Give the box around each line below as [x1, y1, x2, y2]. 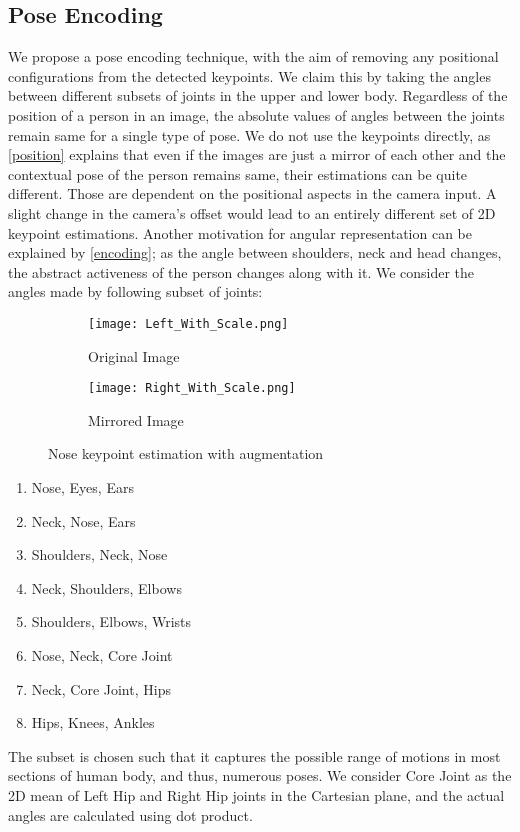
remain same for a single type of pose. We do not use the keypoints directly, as [8, 124, 491, 145]
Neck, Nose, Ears [31, 510, 136, 531]
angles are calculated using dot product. [8, 804, 253, 825]
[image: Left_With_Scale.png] [88, 316, 289, 331]
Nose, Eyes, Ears [31, 477, 134, 498]
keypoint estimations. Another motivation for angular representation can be [8, 222, 473, 243]
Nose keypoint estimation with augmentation [48, 443, 324, 464]
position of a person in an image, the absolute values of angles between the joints [8, 104, 505, 125]
